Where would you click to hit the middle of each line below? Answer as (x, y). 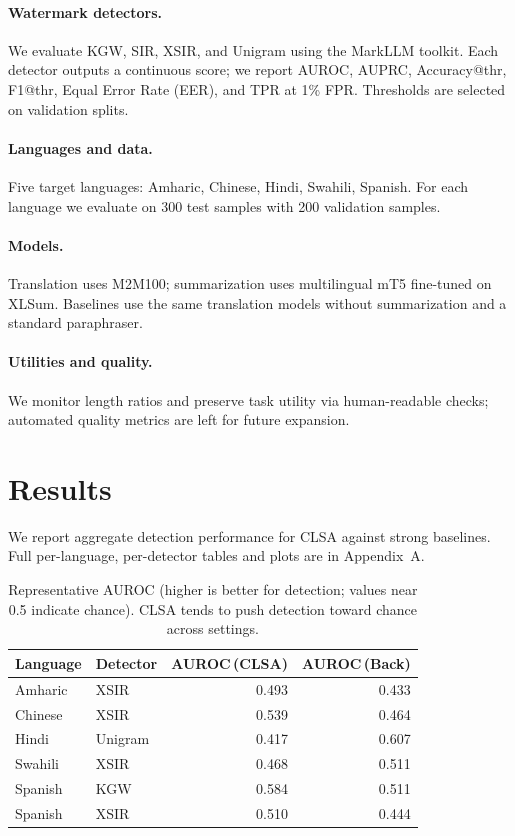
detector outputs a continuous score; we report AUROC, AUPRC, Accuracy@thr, (257, 69)
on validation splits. (68, 108)
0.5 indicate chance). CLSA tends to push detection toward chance (213, 608)
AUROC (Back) (356, 662)
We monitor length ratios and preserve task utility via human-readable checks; (248, 399)
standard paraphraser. (75, 322)
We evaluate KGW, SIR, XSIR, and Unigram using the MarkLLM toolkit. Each (253, 49)
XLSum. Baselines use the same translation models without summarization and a (257, 302)
